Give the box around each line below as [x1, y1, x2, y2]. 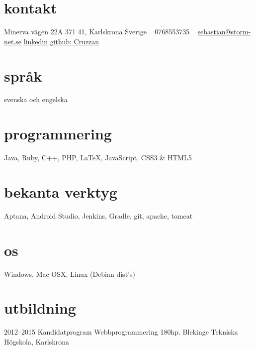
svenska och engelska [4, 94, 68, 105]
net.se [4, 36, 22, 46]
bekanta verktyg [4, 181, 117, 202]
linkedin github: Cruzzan [23, 36, 99, 46]
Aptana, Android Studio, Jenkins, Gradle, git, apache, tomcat [4, 210, 193, 221]
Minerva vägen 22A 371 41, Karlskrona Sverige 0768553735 [4, 26, 190, 37]
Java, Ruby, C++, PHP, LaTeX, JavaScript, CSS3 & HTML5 [4, 152, 192, 163]
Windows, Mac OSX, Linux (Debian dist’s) [4, 268, 135, 279]
